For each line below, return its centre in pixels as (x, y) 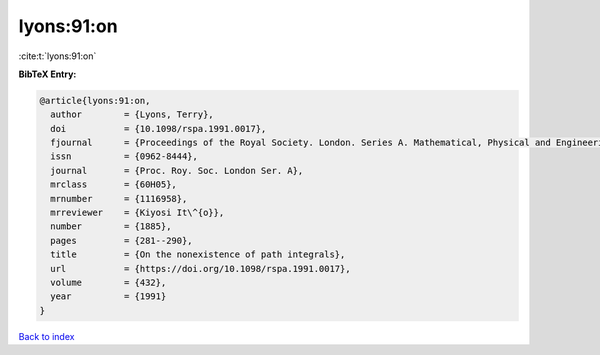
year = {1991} (108, 296)
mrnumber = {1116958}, (119, 198)
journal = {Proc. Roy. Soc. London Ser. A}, (177, 170)
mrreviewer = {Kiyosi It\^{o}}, (137, 213)
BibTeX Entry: (47, 74)
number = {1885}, (111, 226)
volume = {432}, (108, 282)
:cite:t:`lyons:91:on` (57, 56)
